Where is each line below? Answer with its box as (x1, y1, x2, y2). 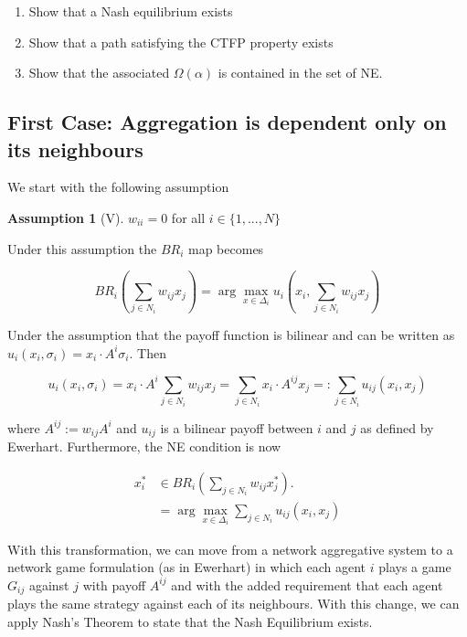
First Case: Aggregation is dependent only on (7, 108, 447, 136)
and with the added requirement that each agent (171, 575, 443, 594)
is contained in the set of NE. (218, 63, 383, 82)
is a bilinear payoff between (160, 418, 313, 437)
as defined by (360, 418, 434, 437)
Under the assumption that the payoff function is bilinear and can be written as (7, 325, 455, 345)
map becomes (188, 239, 264, 258)
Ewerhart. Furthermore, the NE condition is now (7, 437, 281, 456)
